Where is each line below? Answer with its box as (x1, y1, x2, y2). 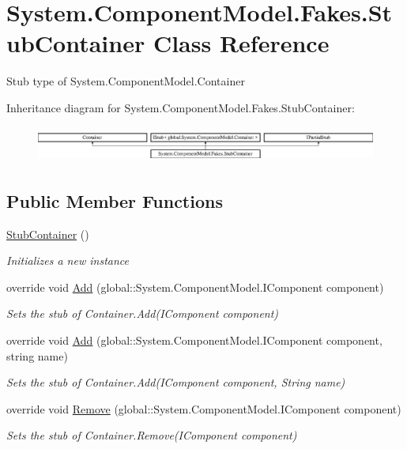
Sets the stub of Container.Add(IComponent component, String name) (6, 374, 345, 391)
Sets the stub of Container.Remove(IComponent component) (6, 427, 297, 443)
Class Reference (153, 27, 330, 59)
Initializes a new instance (6, 252, 129, 269)
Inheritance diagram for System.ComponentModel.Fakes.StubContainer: (6, 99, 355, 115)
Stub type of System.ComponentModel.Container (6, 73, 245, 89)
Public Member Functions (6, 188, 223, 213)
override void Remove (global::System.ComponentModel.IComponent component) (6, 400, 401, 417)
